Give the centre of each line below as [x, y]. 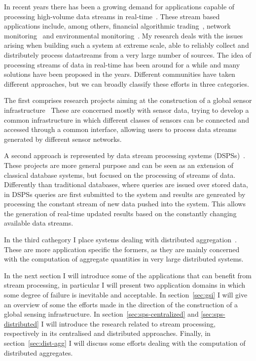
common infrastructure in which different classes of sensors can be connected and [127, 119]
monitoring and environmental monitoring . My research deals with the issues [124, 35]
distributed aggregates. [38, 352]
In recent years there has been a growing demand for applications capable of [119, 6]
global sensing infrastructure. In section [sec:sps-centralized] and [101, 314]
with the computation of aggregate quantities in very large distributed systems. [124, 259]
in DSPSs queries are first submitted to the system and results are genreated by [125, 194]
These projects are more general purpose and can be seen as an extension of [119, 165]
